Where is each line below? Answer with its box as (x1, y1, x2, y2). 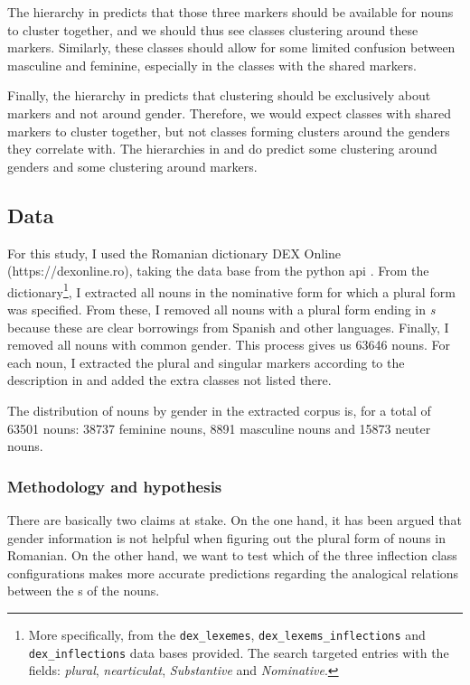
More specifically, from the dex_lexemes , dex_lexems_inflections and (28, 624, 426, 643)
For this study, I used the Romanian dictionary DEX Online (7, 243, 342, 262)
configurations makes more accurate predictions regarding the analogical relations (7, 563, 459, 582)
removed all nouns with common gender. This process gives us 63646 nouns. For (7, 335, 451, 354)
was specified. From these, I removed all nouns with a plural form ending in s (7, 299, 436, 318)
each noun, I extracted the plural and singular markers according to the (7, 352, 405, 371)
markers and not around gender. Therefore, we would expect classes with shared (7, 103, 452, 122)
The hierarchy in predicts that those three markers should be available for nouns (7, 3, 454, 21)
